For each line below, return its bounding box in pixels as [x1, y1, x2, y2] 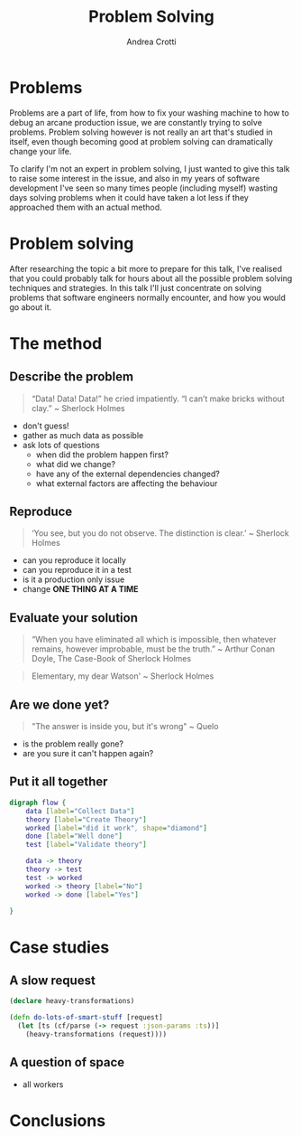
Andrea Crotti [126, 36, 177, 47]
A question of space [9, 1055, 125, 1070]
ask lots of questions [22, 439, 101, 450]
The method [9, 333, 103, 353]
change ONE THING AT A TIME [22, 584, 139, 595]
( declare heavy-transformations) [9, 997, 135, 1006]
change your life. [9, 146, 72, 156]
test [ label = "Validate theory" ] [25, 840, 147, 850]
